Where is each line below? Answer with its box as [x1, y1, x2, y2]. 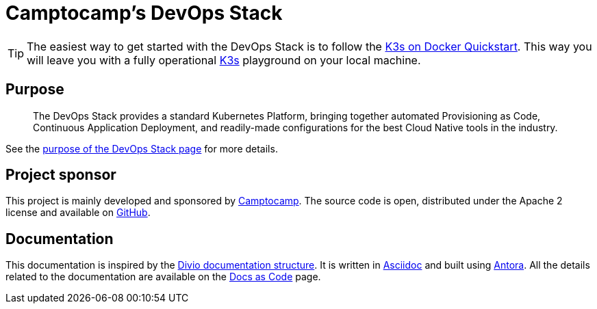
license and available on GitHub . [5, 206, 151, 219]
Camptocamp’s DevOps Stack [5, 1, 283, 25]
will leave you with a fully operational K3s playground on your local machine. [27, 53, 421, 67]
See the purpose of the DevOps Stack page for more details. [5, 142, 278, 154]
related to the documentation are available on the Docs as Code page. [5, 271, 321, 283]
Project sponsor [5, 166, 116, 184]
